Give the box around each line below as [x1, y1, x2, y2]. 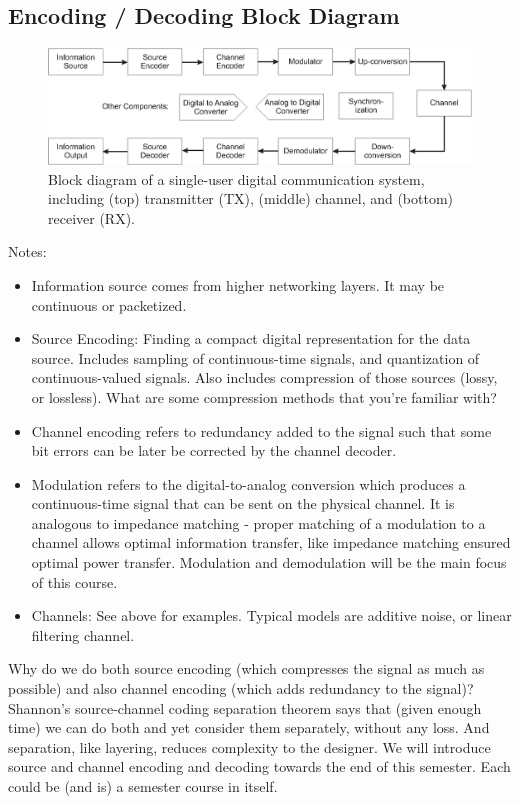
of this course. [31, 571, 118, 592]
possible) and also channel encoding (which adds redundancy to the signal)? [8, 678, 474, 699]
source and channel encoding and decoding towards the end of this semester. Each [8, 756, 511, 777]
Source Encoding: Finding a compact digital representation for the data [31, 328, 471, 349]
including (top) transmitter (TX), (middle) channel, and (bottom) [48, 188, 454, 209]
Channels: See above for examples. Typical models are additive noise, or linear [31, 605, 512, 626]
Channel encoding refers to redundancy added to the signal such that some [31, 420, 492, 441]
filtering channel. [31, 624, 135, 645]
